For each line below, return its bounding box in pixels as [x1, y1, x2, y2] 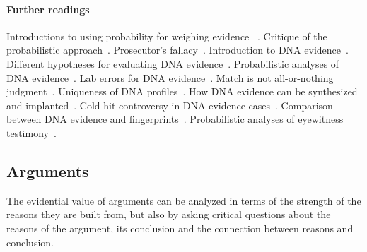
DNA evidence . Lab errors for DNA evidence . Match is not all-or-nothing [6, 70, 334, 85]
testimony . [6, 125, 57, 140]
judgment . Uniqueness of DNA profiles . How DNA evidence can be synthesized [6, 84, 358, 99]
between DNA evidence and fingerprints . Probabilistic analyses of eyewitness [6, 112, 344, 126]
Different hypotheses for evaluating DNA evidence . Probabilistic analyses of [6, 56, 339, 71]
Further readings [6, 1, 90, 16]
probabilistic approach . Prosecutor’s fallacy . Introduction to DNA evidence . [6, 42, 349, 57]
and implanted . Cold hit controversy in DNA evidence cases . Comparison [6, 97, 333, 112]
